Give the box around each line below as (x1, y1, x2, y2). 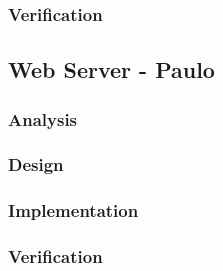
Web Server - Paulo (8, 54, 215, 85)
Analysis (8, 106, 78, 131)
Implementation (8, 198, 139, 223)
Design (8, 152, 64, 177)
